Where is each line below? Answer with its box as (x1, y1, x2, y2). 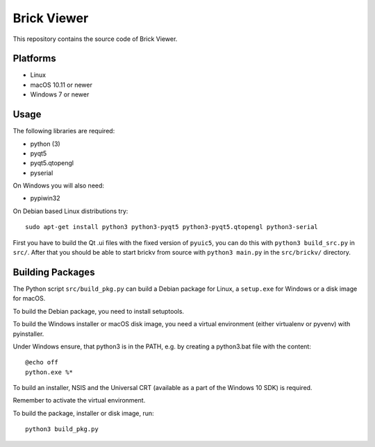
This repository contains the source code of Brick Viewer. (12, 35, 178, 43)
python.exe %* (25, 368, 73, 376)
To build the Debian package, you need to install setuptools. (12, 307, 184, 315)
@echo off (25, 358, 58, 366)
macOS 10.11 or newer (30, 81, 93, 89)
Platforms (12, 53, 56, 65)
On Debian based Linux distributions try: (12, 207, 128, 215)
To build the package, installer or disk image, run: (12, 409, 154, 417)
